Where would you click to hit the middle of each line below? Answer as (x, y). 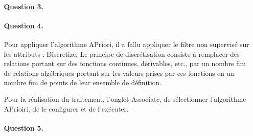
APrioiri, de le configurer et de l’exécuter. (66, 108)
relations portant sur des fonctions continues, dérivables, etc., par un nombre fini (125, 63)
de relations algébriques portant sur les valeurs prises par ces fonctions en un (119, 73)
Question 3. (24, 6)
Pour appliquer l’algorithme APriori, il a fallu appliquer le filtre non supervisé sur (126, 44)
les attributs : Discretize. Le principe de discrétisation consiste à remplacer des (122, 54)
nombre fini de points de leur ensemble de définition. (83, 82)
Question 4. (24, 25)
